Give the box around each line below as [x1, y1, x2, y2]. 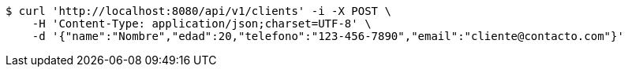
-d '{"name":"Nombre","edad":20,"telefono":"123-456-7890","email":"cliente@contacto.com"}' [32, 30, 624, 42]
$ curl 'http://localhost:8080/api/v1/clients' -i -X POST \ [6, 5, 391, 17]
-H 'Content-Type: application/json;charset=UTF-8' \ [32, 17, 372, 30]
